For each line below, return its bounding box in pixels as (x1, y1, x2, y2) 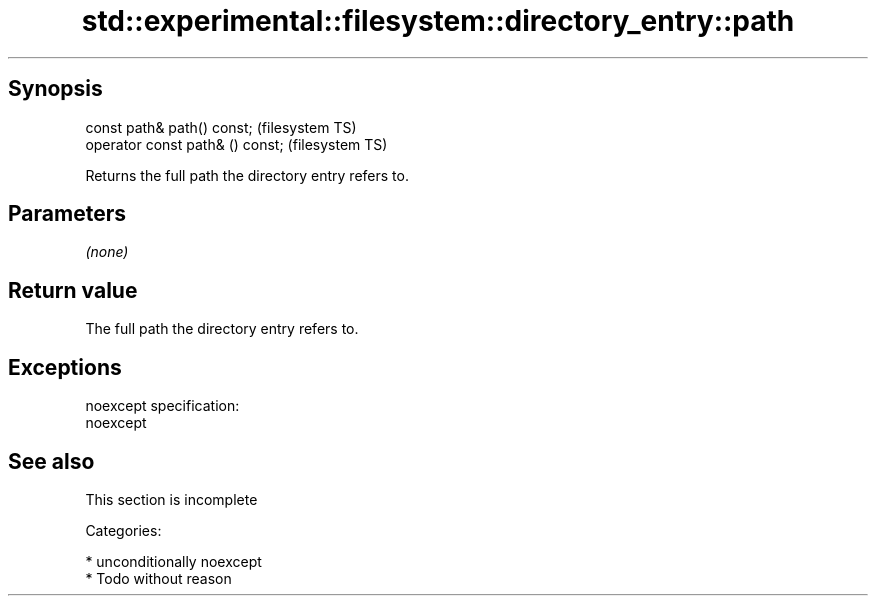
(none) (85, 243, 129, 261)
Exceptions (8, 354, 122, 380)
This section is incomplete (85, 490, 258, 508)
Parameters (8, 201, 126, 227)
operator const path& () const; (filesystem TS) (85, 135, 388, 153)
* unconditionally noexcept (85, 552, 262, 570)
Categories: (85, 521, 162, 539)
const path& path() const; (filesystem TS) (85, 118, 357, 136)
